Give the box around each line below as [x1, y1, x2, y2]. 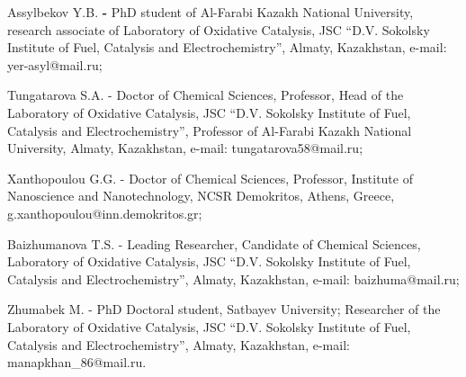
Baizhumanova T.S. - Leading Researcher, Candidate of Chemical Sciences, [7, 234, 421, 253]
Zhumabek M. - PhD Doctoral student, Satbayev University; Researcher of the [7, 300, 441, 319]
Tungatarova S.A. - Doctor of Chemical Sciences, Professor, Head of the [7, 85, 404, 104]
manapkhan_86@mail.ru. [7, 353, 147, 372]
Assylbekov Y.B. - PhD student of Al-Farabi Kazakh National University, [7, 3, 414, 21]
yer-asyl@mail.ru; [7, 55, 103, 74]
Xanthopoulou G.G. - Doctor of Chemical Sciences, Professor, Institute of [7, 168, 413, 187]
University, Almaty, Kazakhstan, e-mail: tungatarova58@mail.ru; [7, 139, 363, 157]
